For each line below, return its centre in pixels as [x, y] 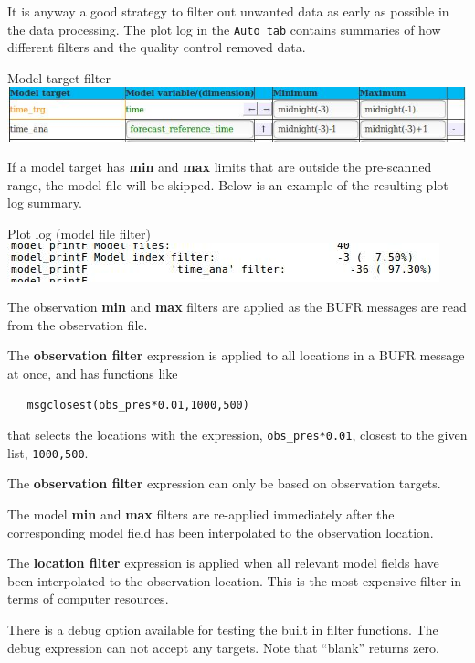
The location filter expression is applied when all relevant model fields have [223, 563]
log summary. [45, 203]
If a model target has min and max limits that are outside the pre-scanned [220, 167]
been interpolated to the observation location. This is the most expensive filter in [235, 580]
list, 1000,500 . [48, 452]
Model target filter [59, 77]
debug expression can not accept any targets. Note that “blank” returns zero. [223, 647]
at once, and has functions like [93, 373]
